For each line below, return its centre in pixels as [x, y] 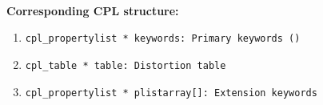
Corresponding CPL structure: [93, 10]
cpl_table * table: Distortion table [126, 65]
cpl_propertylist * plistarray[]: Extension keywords [171, 93]
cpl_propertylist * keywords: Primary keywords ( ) [163, 39]
